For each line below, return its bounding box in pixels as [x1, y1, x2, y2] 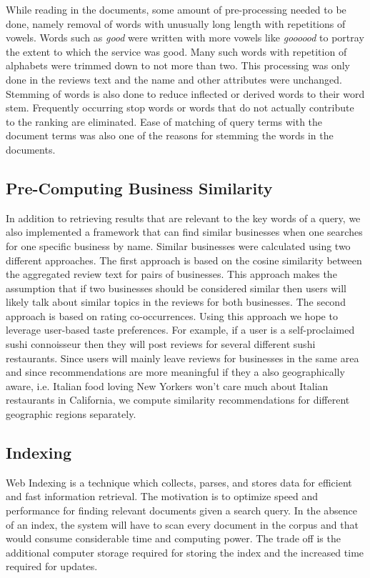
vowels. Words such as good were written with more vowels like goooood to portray [6, 30, 364, 45]
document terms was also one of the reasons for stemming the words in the [6, 128, 334, 143]
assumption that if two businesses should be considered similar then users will [6, 280, 346, 295]
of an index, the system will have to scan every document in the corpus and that [6, 517, 359, 532]
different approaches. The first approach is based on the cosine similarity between [6, 252, 362, 267]
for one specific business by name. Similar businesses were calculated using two [6, 238, 351, 253]
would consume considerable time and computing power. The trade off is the [6, 531, 341, 546]
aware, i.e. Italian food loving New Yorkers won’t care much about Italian [6, 378, 329, 393]
